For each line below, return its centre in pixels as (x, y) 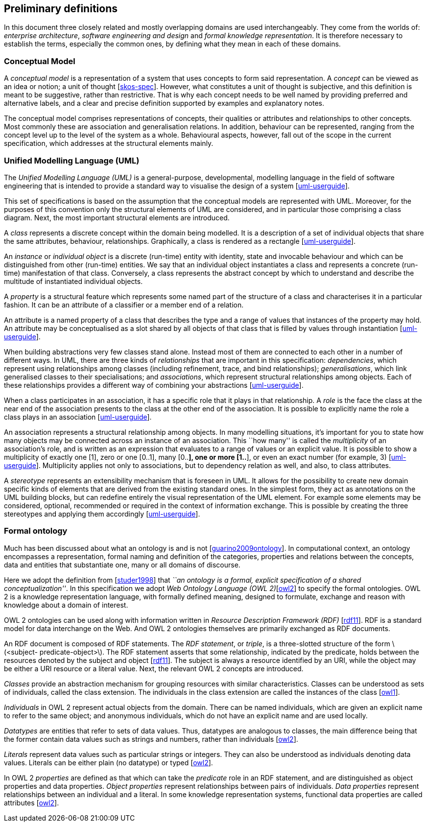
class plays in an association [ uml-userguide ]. (78, 417)
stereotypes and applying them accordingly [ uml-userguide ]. (102, 514)
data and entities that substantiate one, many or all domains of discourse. (122, 565)
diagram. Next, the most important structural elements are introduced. (117, 217)
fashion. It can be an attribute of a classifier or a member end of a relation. (124, 305)
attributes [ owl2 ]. (32, 802)
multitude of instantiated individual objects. (73, 281)
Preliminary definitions (61, 9)
